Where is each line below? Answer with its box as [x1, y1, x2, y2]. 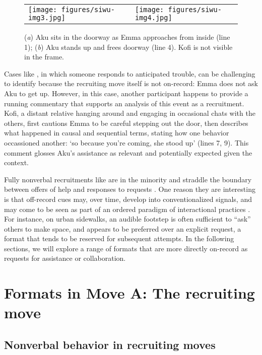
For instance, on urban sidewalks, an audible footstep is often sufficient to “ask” [4, 214, 251, 224]
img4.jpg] [135, 14, 172, 22]
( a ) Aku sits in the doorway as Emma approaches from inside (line [24, 32, 230, 42]
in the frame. [24, 51, 64, 62]
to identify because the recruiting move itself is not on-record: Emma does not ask [4, 78, 258, 89]
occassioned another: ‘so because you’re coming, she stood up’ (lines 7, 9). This [4, 137, 249, 148]
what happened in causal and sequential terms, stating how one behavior [4, 127, 229, 138]
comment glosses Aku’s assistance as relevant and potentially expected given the [4, 147, 252, 158]
